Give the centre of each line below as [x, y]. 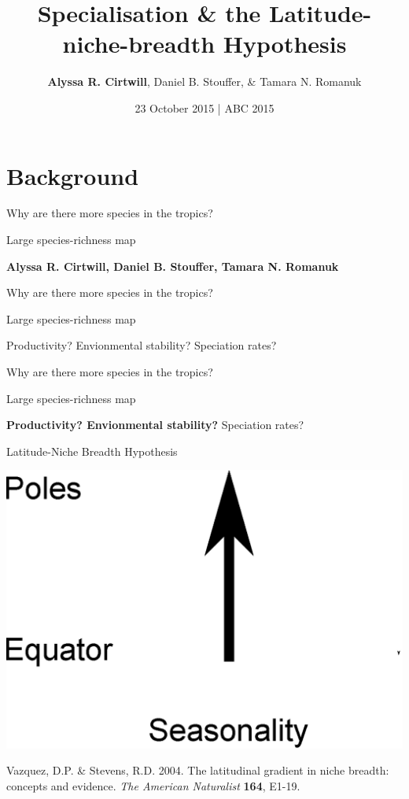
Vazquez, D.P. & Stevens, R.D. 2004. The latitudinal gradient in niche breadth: [198, 770]
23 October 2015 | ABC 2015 [204, 107]
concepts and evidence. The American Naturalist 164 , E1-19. [153, 785]
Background [73, 175]
